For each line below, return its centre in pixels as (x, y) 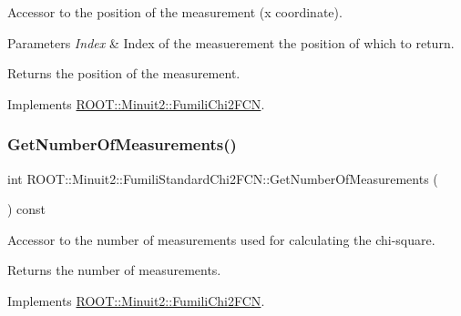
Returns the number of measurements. (114, 270)
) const (27, 209)
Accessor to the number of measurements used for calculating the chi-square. (221, 239)
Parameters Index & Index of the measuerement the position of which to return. (231, 42)
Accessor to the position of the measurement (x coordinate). (175, 12)
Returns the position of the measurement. (124, 73)
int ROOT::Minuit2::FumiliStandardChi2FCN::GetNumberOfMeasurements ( (223, 178)
